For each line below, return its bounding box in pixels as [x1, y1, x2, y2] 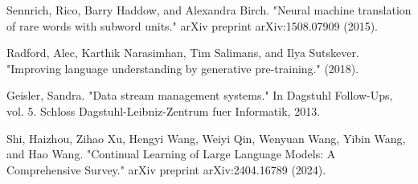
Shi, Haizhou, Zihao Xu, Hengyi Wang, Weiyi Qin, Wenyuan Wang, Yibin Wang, [6, 129, 406, 146]
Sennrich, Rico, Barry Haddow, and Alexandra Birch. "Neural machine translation [6, 2, 412, 18]
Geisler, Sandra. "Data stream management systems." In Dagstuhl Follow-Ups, [6, 87, 393, 104]
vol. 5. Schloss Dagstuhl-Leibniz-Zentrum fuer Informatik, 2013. [6, 102, 321, 119]
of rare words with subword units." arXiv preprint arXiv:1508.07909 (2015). [6, 17, 378, 34]
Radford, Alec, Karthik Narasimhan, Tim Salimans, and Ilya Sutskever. [6, 44, 359, 61]
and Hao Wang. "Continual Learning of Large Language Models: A [6, 145, 336, 162]
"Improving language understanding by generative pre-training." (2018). [6, 59, 359, 76]
